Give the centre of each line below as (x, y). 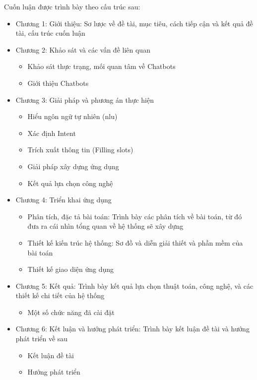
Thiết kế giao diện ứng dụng (71, 269)
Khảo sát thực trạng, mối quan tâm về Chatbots (101, 66)
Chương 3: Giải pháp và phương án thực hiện (85, 99)
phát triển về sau (42, 339)
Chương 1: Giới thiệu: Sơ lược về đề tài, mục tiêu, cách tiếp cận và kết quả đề (134, 23)
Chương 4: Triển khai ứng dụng (64, 200)
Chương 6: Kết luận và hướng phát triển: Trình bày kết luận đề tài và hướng (132, 329)
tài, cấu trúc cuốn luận (50, 33)
